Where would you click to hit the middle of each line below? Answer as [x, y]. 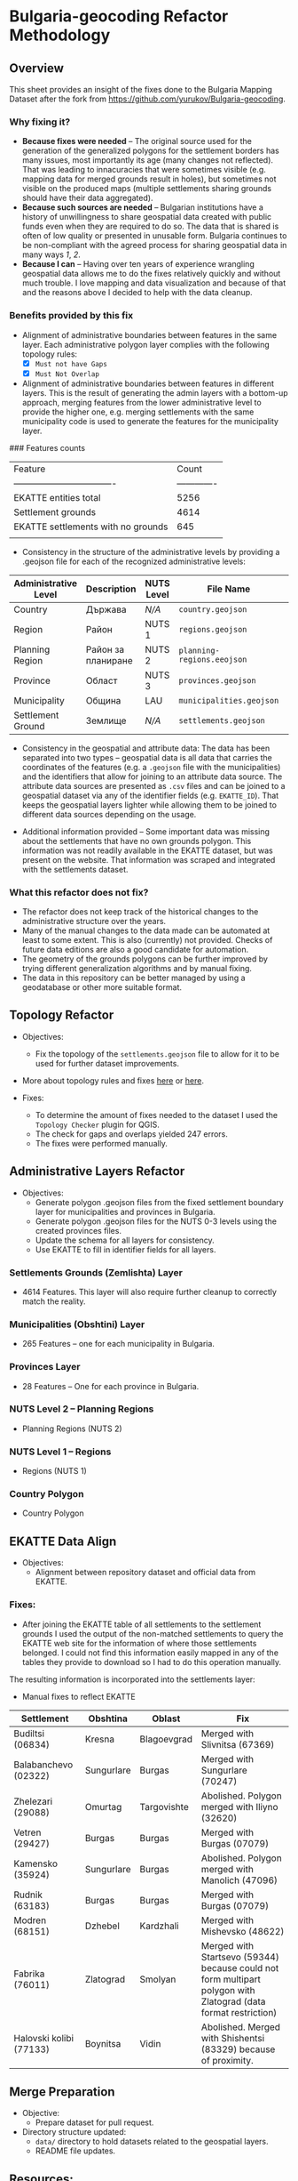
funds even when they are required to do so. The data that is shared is [150, 226]
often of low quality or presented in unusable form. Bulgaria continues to [154, 236]
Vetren [27, 1832]
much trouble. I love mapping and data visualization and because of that [154, 283]
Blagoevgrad [166, 1739]
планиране [109, 660]
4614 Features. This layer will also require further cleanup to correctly [149, 1292]
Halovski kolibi [43, 2038]
